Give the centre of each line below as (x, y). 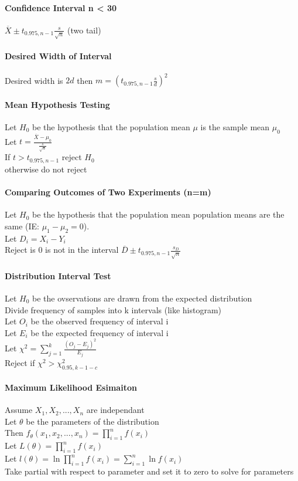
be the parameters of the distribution (93, 421)
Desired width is (34, 80)
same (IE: (22, 226)
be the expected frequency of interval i (100, 332)
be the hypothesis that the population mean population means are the (158, 214)
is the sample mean (235, 126)
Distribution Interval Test (58, 275)
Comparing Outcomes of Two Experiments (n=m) (108, 192)
